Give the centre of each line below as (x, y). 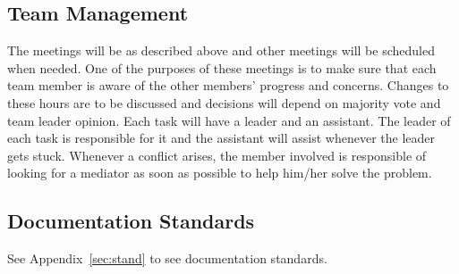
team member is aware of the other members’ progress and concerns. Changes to (228, 85)
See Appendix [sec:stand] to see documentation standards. (167, 258)
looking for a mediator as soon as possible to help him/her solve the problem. (220, 173)
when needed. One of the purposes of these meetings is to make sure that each (222, 67)
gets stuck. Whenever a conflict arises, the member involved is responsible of (217, 155)
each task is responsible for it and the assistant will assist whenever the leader (221, 138)
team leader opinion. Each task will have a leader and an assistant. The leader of (229, 120)
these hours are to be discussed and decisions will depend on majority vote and (224, 102)
